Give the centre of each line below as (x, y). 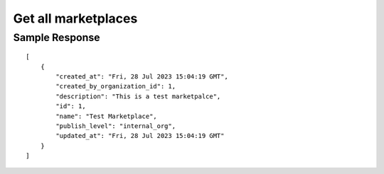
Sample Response (57, 37)
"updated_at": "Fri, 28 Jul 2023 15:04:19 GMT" (140, 136)
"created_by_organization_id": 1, (116, 86)
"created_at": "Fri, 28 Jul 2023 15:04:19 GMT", (142, 76)
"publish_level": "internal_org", (116, 126)
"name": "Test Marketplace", (107, 116)
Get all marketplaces (75, 18)
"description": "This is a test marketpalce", (138, 96)
